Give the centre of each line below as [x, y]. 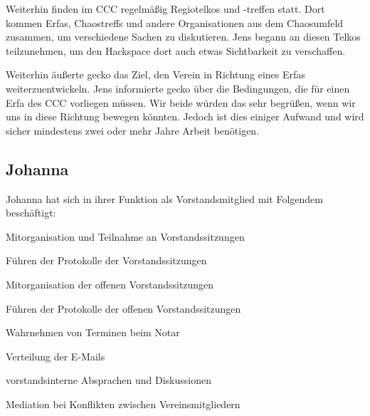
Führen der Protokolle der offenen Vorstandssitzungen [123, 308]
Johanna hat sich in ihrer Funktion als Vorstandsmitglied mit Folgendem [164, 198]
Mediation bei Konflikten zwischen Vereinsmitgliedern [123, 404]
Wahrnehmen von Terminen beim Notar [93, 332]
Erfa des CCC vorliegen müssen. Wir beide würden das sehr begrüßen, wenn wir [181, 102]
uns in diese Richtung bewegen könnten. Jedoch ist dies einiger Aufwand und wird [185, 116]
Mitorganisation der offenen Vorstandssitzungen [110, 284]
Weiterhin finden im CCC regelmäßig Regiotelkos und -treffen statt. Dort [165, 9]
